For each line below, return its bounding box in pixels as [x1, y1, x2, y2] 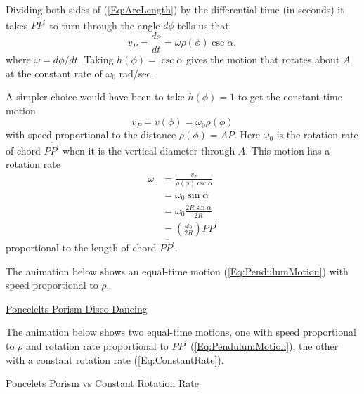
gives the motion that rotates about [186, 51, 340, 66]
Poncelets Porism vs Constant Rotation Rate [6, 376, 199, 390]
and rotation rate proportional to [26, 338, 169, 353]
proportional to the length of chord [6, 240, 157, 255]
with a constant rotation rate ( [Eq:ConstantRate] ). [6, 352, 224, 367]
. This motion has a [245, 143, 330, 157]
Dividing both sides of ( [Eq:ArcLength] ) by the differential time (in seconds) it [6, 2, 344, 16]
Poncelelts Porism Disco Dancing [6, 301, 148, 315]
